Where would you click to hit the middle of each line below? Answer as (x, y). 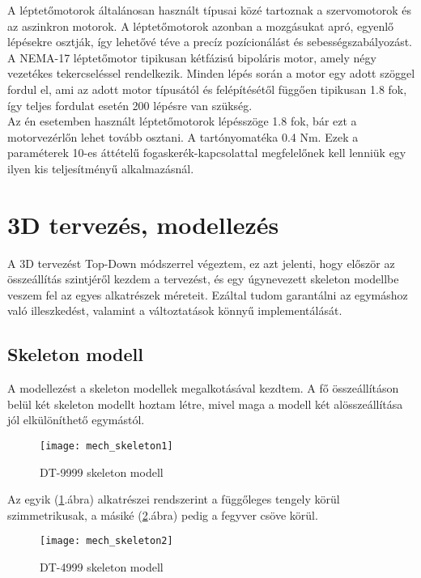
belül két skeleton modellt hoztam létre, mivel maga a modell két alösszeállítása (205, 404)
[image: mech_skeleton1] (106, 446)
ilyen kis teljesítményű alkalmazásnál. (101, 168)
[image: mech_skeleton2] (106, 541)
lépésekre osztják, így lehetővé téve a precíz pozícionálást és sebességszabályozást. (210, 42)
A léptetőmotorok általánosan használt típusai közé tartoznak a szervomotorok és (210, 10)
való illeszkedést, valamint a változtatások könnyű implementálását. (175, 310)
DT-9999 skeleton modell (102, 472)
